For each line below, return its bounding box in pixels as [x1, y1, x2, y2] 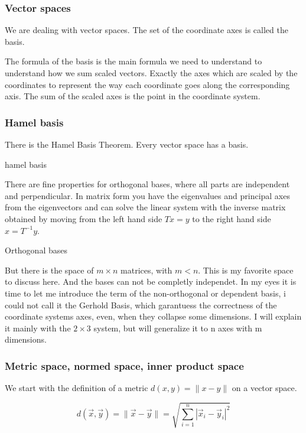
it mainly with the [5, 321, 71, 334]
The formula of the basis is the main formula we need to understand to [5, 55, 262, 67]
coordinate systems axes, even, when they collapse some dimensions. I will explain [5, 310, 302, 323]
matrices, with [121, 263, 172, 276]
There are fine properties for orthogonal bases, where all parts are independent [5, 178, 290, 190]
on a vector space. [232, 382, 297, 394]
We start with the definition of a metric [5, 382, 148, 394]
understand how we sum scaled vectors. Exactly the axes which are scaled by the [5, 67, 298, 79]
